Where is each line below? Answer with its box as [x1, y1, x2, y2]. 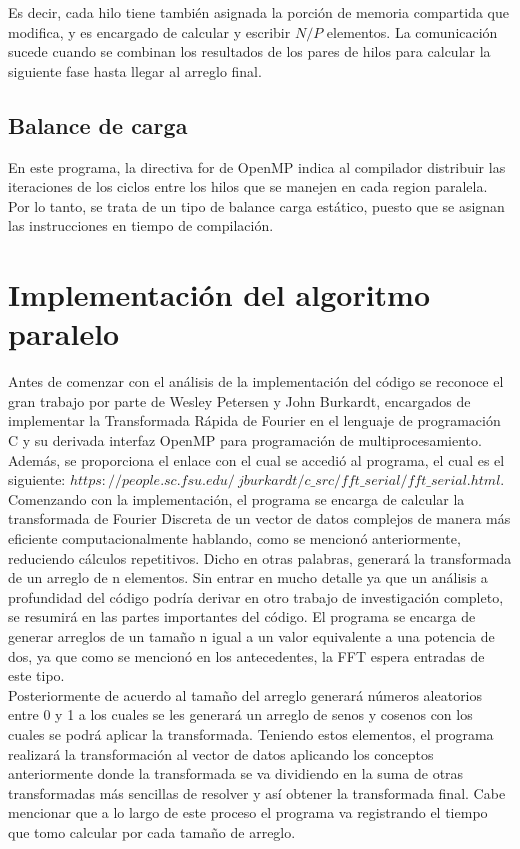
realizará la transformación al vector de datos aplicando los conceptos [8, 743, 434, 764]
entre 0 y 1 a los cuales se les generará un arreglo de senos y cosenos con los [8, 704, 473, 725]
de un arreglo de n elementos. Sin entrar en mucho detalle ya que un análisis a [8, 567, 488, 588]
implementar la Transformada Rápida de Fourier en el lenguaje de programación [8, 410, 501, 431]
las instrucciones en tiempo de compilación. [8, 215, 274, 236]
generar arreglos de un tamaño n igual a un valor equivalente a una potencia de [8, 625, 495, 646]
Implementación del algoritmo [8, 274, 431, 315]
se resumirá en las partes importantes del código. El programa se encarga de [8, 606, 476, 627]
